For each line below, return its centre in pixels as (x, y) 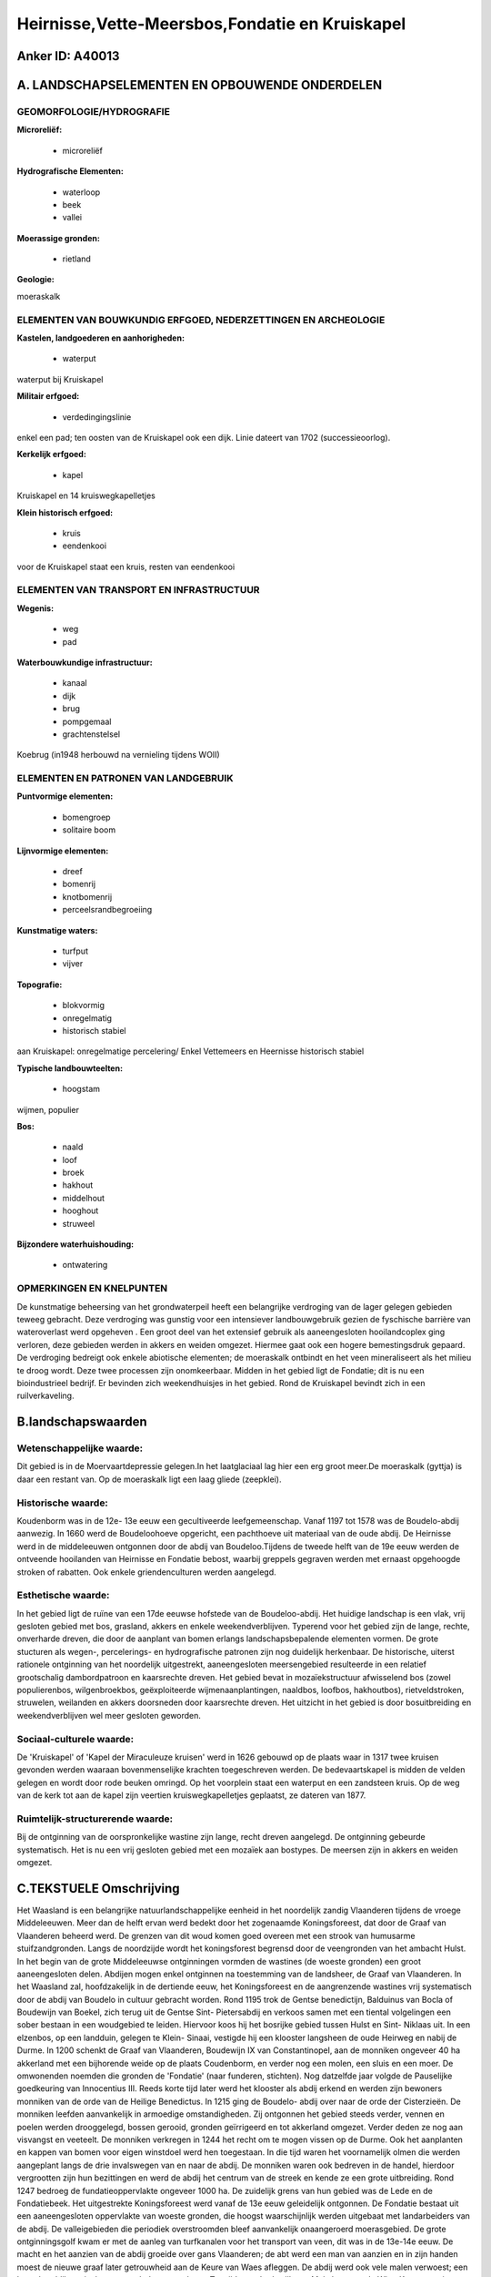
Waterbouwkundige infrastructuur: (85, 662)
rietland (76, 259)
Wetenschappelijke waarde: (80, 1448)
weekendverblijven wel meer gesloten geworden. (109, 1715)
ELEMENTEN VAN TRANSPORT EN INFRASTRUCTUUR (138, 590)
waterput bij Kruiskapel (60, 379)
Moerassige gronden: (58, 238)
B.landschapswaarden (82, 1422)
